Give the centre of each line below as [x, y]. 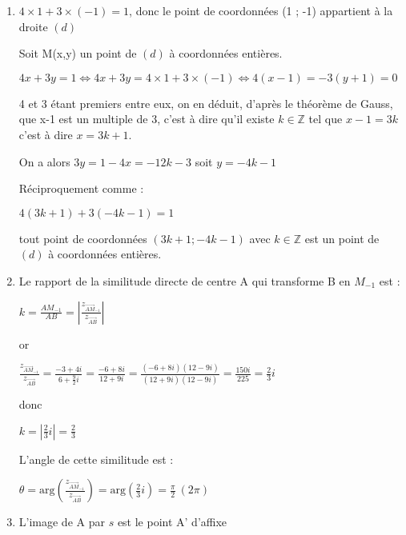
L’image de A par [62, 522]
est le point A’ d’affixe [172, 522]
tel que [326, 119]
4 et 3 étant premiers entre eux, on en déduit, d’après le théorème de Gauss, [206, 103]
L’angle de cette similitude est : [96, 459]
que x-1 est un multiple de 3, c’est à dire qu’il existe [147, 119]
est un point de [342, 238]
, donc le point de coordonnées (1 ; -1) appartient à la [261, 10]
